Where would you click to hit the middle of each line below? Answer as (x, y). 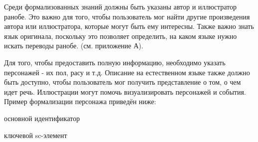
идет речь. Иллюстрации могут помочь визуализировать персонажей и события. (125, 91)
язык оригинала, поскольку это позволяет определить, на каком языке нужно (121, 36)
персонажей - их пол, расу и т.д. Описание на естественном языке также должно (127, 72)
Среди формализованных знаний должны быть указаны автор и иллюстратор (120, 6)
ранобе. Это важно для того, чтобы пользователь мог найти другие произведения (127, 16)
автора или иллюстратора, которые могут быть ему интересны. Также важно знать (129, 26)
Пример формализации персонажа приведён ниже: (80, 101)
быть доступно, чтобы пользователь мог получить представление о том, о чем (123, 82)
